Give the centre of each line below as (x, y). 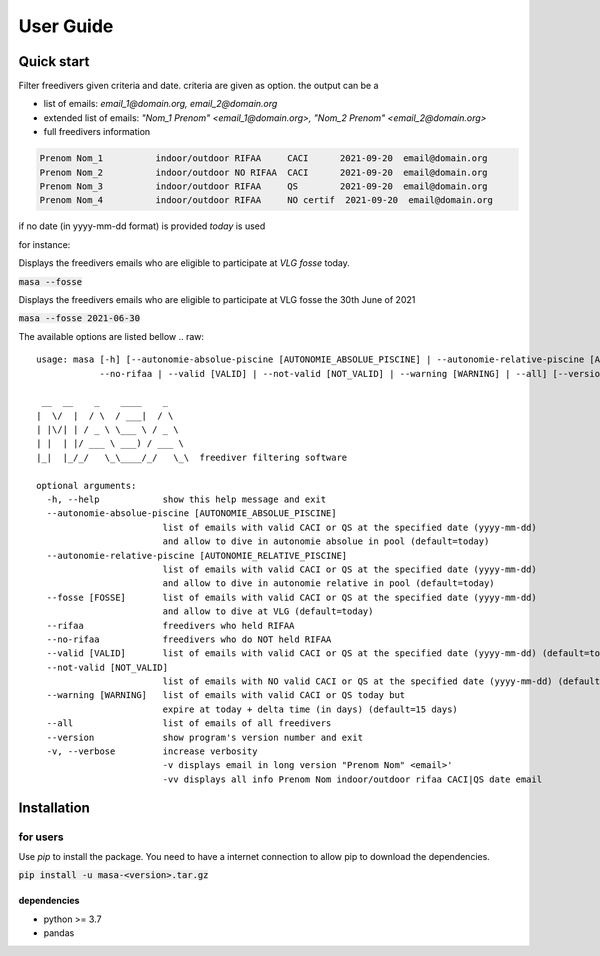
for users (41, 837)
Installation (54, 807)
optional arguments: (86, 485)
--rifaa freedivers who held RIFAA (170, 625)
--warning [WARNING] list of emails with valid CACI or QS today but (226, 695)
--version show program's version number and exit (205, 737)
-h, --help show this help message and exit (186, 499)
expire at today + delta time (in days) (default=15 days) (310, 709)
